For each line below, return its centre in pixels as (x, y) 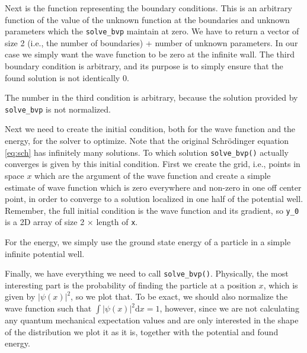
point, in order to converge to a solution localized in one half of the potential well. (154, 199)
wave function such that (48, 308)
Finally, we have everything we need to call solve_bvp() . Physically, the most (147, 273)
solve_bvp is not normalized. (58, 109)
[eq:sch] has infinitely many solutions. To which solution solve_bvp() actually (147, 152)
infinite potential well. (45, 253)
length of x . (117, 222)
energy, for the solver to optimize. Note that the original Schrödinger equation (147, 141)
